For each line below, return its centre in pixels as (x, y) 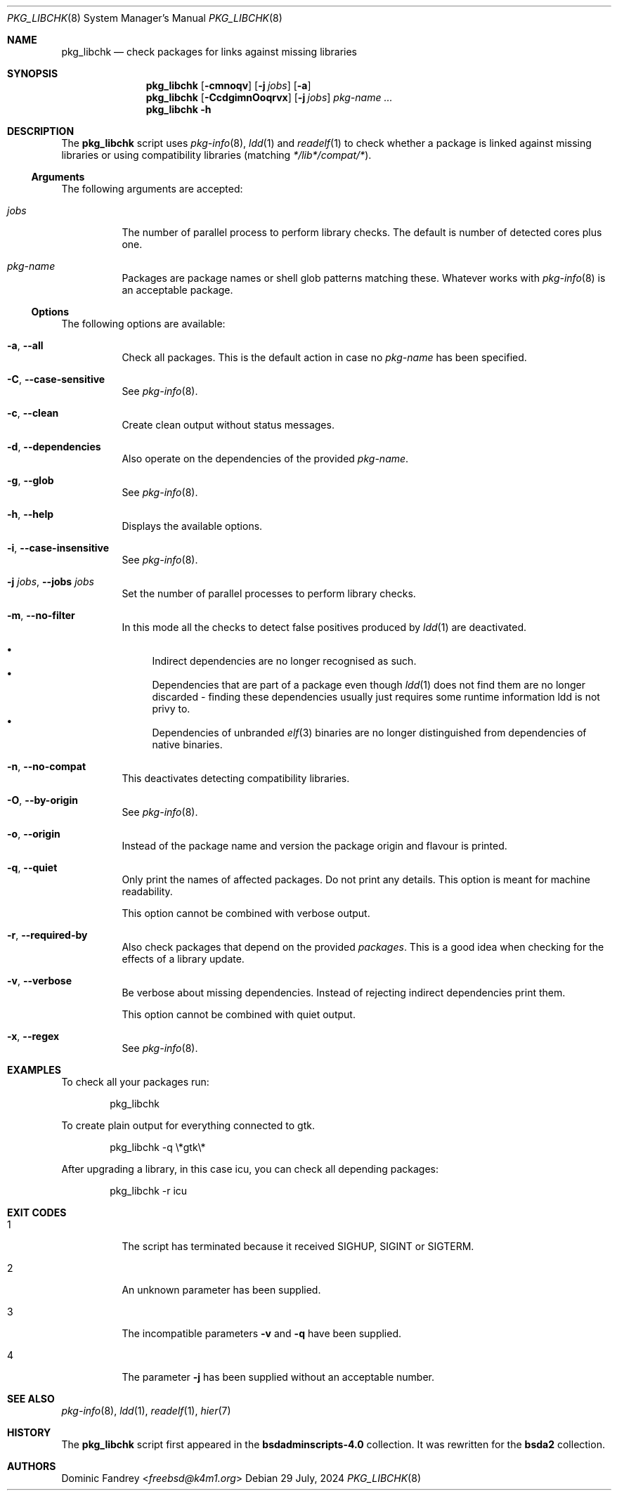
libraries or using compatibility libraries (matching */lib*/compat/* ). (216, 155)
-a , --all (25, 345)
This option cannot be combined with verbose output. (246, 913)
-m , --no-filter (41, 615)
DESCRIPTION (41, 131)
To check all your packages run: (135, 1082)
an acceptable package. (177, 290)
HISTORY (29, 1432)
